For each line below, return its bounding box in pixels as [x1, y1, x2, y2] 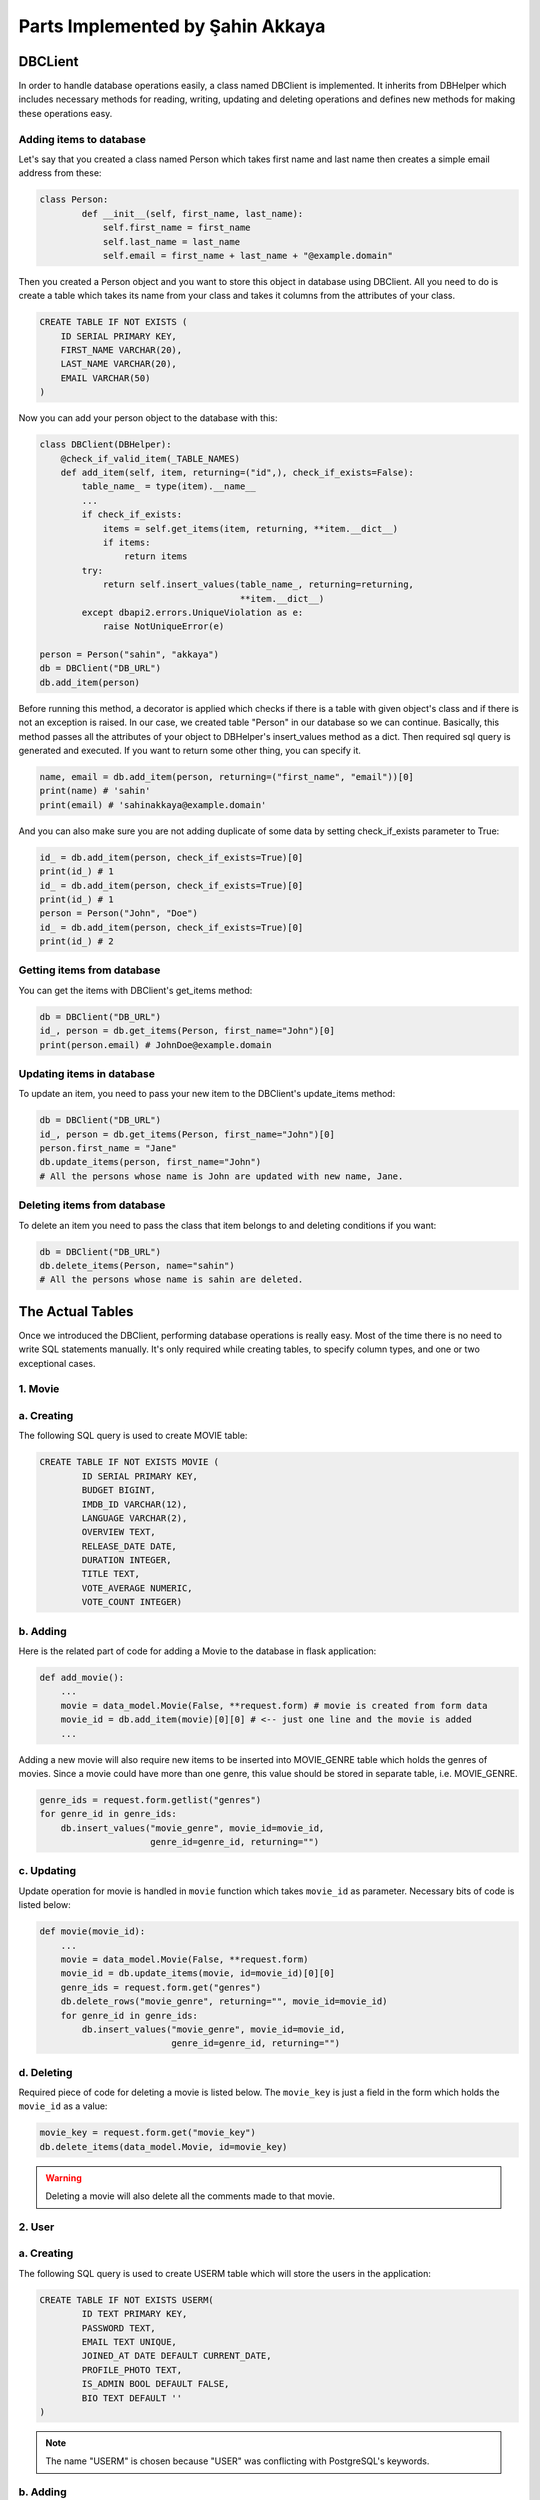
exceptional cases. [18, 1357, 96, 1369]
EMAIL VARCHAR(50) [60, 372, 151, 384]
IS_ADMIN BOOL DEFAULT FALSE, [81, 2378, 230, 2390]
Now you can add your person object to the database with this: [18, 412, 278, 424]
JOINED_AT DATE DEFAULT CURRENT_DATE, [81, 2350, 272, 2362]
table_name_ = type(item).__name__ [81, 481, 257, 492]
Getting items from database [18, 963, 161, 977]
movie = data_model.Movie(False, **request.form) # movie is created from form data [60, 1700, 489, 1711]
